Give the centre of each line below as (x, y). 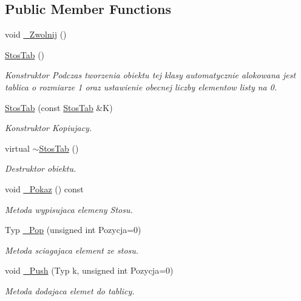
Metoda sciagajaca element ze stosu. (72, 250)
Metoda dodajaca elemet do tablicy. (70, 290)
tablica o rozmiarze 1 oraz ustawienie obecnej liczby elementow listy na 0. (141, 86)
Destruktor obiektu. (41, 168)
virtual (17, 148)
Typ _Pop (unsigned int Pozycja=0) (73, 230)
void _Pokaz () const (44, 188)
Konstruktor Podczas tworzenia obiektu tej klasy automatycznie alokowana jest (150, 75)
